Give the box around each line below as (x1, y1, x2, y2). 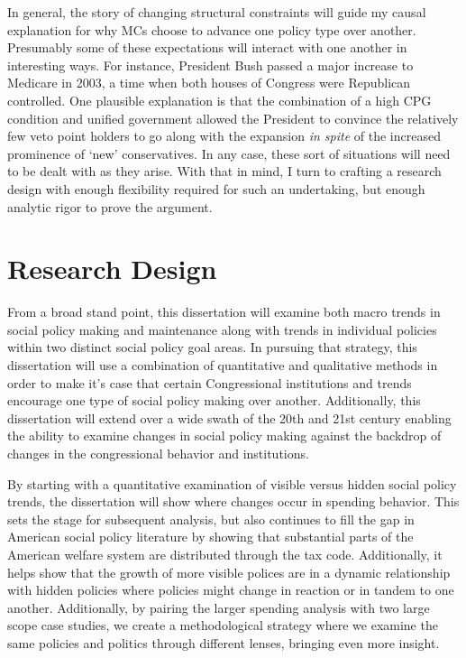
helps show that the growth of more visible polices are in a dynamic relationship (7, 562, 451, 581)
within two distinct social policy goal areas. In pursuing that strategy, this (7, 338, 417, 357)
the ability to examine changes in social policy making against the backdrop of (7, 426, 442, 445)
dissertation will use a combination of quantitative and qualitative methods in (7, 356, 438, 375)
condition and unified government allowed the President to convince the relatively (7, 108, 459, 127)
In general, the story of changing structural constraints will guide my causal (7, 3, 426, 21)
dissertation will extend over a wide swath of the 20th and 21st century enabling (7, 408, 452, 427)
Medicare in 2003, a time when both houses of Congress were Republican (7, 73, 411, 92)
